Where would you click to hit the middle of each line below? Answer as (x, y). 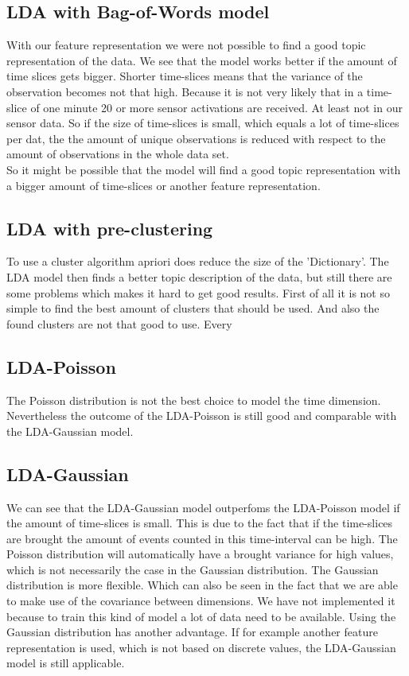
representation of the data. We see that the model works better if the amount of (202, 60)
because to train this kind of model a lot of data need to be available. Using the (201, 616)
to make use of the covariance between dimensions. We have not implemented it (201, 601)
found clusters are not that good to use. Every (119, 323)
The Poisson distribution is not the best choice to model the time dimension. (194, 400)
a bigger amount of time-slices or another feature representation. (164, 185)
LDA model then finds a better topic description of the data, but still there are (199, 276)
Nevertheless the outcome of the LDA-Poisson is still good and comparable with (202, 416)
